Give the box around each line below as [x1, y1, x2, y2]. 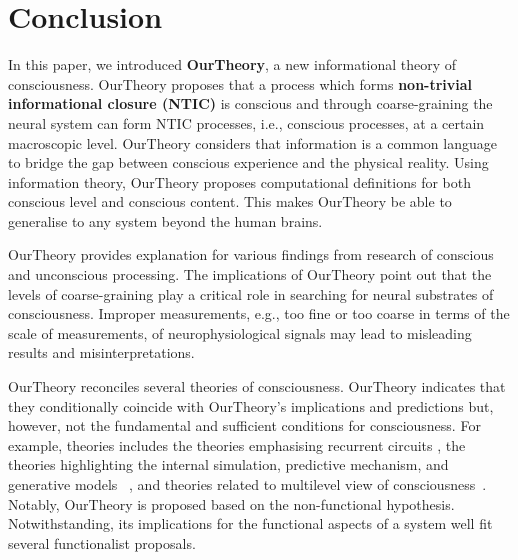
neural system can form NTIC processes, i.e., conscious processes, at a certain [8, 112, 485, 133]
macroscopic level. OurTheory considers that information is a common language [8, 132, 497, 153]
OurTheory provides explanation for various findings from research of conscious [8, 244, 494, 265]
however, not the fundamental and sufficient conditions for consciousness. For [8, 415, 481, 436]
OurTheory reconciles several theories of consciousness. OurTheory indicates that [8, 376, 506, 397]
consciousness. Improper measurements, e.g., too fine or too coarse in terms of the [8, 303, 510, 324]
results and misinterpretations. [8, 342, 195, 363]
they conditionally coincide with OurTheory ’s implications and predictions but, [8, 395, 494, 416]
